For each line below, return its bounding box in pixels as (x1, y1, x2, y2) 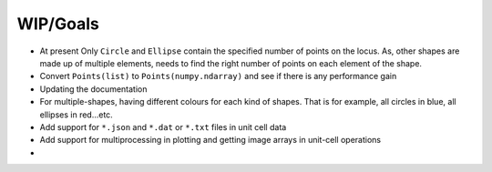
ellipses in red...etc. (39, 109, 113, 120)
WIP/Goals (16, 14, 99, 34)
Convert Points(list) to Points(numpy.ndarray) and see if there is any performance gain (39, 71, 397, 82)
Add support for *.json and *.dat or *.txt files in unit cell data (39, 121, 287, 132)
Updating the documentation (39, 83, 148, 95)
